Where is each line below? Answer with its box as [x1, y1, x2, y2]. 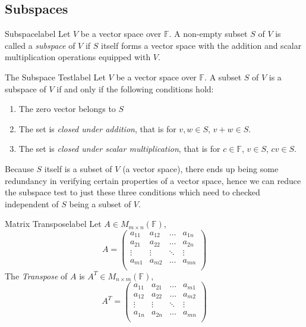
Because [5, 162, 34, 175]
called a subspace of [5, 39, 75, 51]
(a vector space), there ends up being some [122, 162, 279, 175]
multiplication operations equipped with [5, 51, 151, 63]
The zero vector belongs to [18, 102, 116, 115]
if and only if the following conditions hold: [56, 82, 214, 95]
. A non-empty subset [169, 27, 248, 40]
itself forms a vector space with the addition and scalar [101, 39, 302, 51]
